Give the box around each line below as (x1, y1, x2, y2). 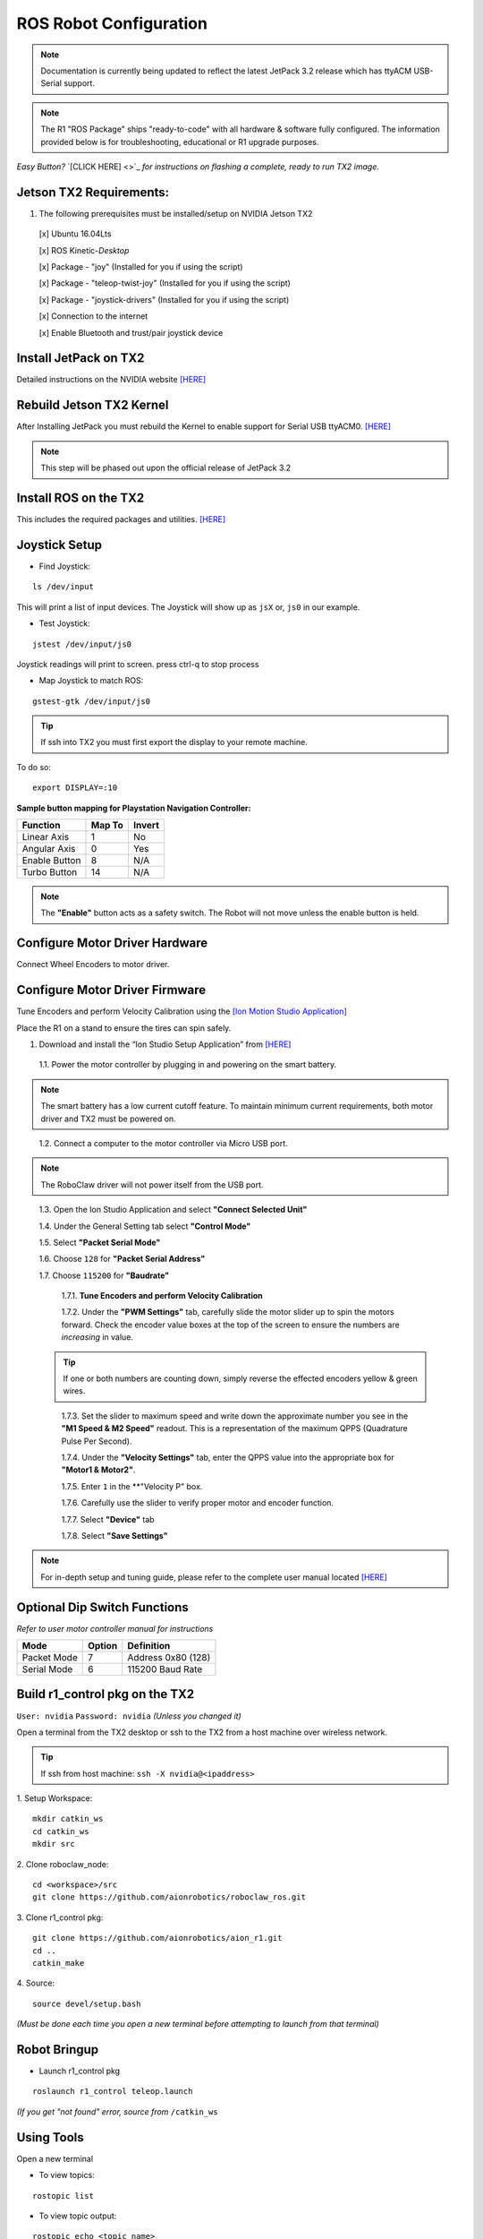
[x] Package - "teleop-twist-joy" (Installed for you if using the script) (38, 278, 291, 288)
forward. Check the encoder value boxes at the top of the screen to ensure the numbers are (61, 1319, 400, 1330)
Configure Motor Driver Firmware (16, 982, 207, 998)
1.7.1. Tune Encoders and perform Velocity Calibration (61, 1291, 263, 1301)
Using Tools (16, 2130, 84, 2145)
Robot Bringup (16, 2042, 99, 2057)
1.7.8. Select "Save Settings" (61, 1530, 168, 1540)
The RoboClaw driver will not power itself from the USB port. (40, 1179, 264, 1190)
